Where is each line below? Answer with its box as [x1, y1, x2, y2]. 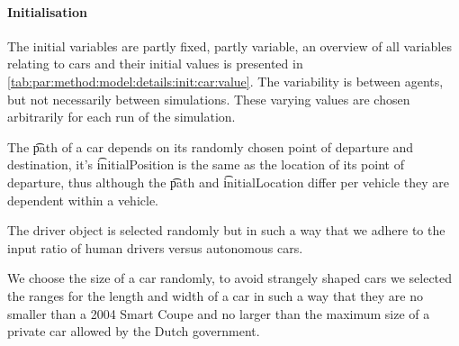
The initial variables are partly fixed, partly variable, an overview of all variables [7, 36, 452, 55]
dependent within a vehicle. [7, 190, 159, 209]
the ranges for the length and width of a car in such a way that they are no [7, 286, 423, 305]
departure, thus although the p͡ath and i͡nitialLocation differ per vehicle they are [7, 172, 449, 191]
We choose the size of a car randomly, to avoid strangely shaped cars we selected [7, 269, 453, 287]
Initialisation [7, 2, 87, 21]
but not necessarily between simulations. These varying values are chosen [7, 89, 410, 108]
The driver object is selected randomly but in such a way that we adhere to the [7, 221, 445, 240]
